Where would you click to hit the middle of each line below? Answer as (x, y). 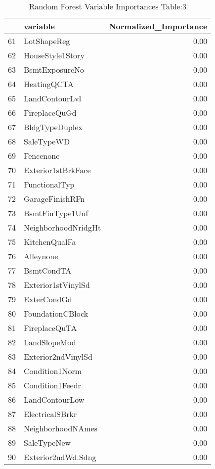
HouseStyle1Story (54, 55)
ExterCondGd (48, 299)
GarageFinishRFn (54, 199)
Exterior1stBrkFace (57, 170)
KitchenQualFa (50, 242)
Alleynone (41, 256)
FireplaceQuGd (50, 113)
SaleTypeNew (47, 443)
